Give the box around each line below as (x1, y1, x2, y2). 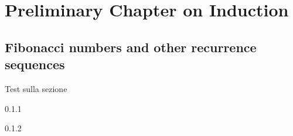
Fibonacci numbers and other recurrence (5, 38, 257, 56)
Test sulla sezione (5, 82, 67, 94)
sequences (5, 55, 65, 73)
